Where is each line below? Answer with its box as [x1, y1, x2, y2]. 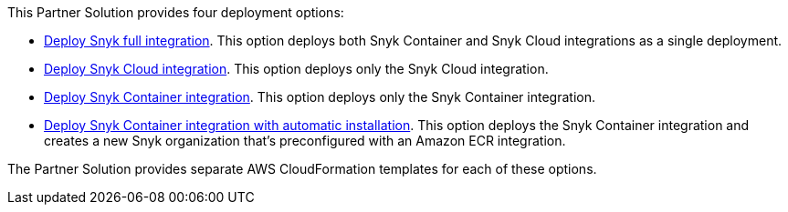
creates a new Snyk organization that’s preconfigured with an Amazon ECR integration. [44, 133, 566, 148]
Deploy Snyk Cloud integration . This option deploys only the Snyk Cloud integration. [44, 61, 549, 76]
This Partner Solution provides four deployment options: [7, 5, 344, 20]
